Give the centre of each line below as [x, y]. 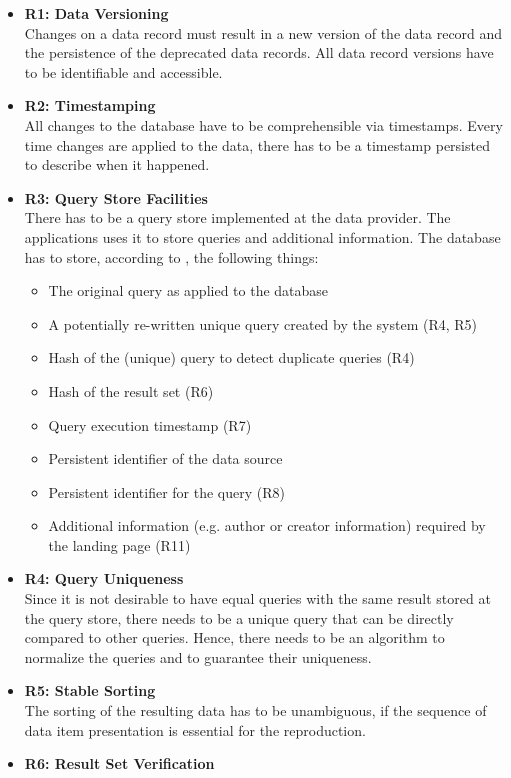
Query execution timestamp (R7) [150, 424]
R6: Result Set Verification [119, 763]
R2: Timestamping [90, 105]
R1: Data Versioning [96, 13]
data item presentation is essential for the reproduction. [195, 729]
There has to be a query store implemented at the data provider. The [237, 217]
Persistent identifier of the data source [165, 458]
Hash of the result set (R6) [131, 390]
